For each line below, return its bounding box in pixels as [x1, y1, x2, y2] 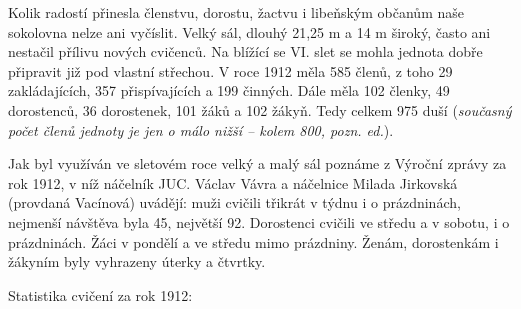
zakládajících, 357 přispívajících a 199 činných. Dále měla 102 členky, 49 [8, 80, 450, 101]
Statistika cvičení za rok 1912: [8, 284, 193, 305]
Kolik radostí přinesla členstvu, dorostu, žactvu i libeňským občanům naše [8, 2, 464, 22]
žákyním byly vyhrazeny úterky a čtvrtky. [8, 251, 266, 272]
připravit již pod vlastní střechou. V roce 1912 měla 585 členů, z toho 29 [8, 60, 453, 81]
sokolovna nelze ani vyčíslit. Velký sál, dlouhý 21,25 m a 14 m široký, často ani [8, 21, 491, 42]
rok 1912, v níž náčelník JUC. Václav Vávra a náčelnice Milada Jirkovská [8, 172, 458, 193]
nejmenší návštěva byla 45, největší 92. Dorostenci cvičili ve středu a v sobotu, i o [8, 211, 510, 232]
